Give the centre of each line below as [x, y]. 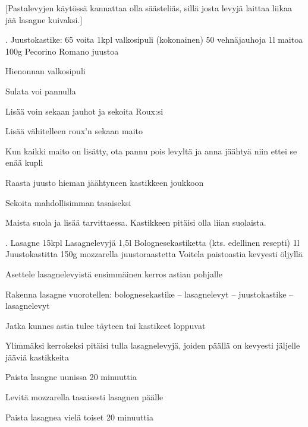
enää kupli [24, 162]
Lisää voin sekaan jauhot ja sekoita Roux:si [84, 111]
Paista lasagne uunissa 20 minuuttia [71, 377]
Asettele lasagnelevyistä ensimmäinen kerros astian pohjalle [114, 273]
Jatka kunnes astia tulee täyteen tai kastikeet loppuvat [106, 325]
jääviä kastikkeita [37, 357]
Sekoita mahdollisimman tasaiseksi [68, 202]
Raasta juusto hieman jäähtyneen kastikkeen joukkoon [105, 182]
